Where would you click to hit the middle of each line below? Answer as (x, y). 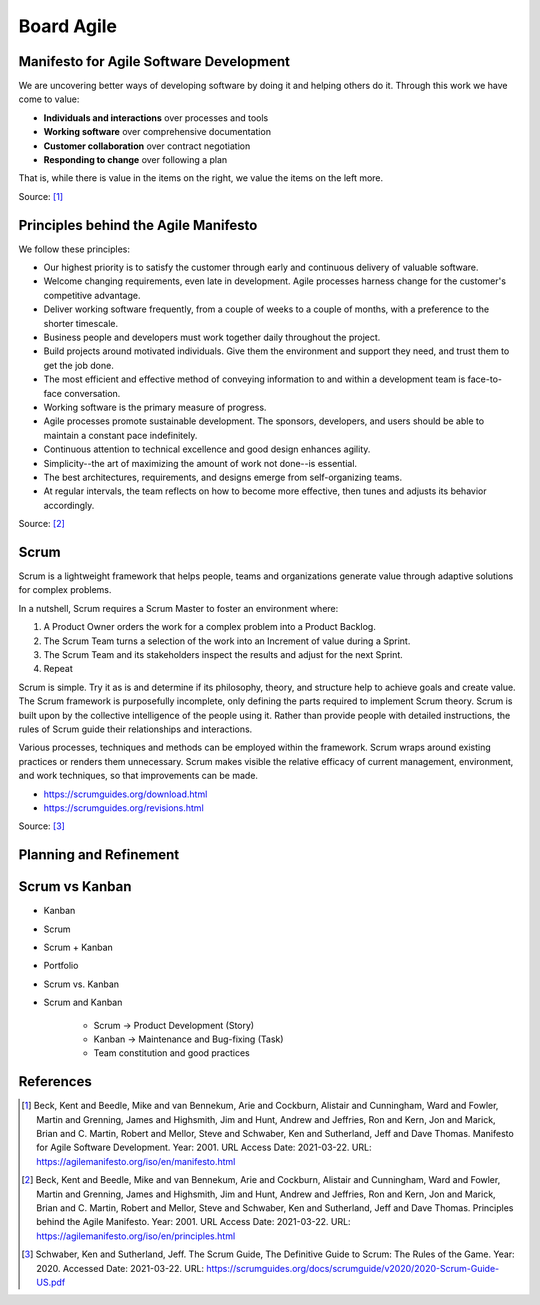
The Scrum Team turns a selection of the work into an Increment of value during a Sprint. (227, 641)
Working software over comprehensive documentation (157, 132)
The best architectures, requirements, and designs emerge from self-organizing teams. (223, 477)
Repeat (58, 669)
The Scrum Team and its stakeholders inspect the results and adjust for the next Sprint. (223, 654)
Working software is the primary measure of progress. (155, 407)
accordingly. (69, 505)
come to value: (49, 99)
